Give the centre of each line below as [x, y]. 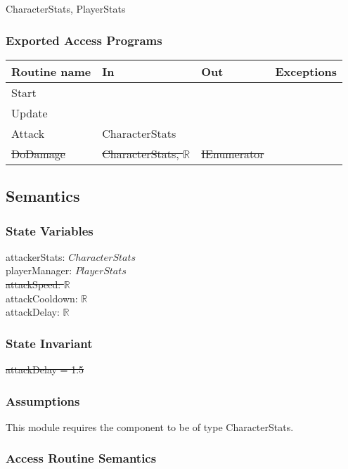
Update [30, 113]
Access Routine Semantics [81, 458]
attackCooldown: [42, 298]
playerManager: [39, 270]
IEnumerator [233, 153]
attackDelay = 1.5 [45, 369]
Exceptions [306, 71]
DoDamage [38, 153]
